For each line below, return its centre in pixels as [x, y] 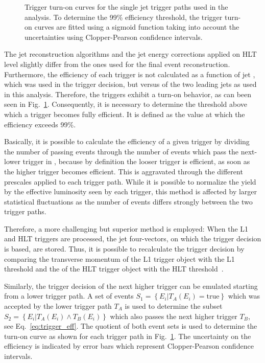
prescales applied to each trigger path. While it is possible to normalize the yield [130, 181]
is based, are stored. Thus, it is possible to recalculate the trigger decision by [124, 249]
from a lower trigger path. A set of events [69, 296]
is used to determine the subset [174, 306]
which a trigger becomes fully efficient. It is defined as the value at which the [125, 114]
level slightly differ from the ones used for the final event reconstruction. [117, 64]
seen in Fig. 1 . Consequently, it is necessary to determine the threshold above [126, 104]
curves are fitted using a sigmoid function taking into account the [137, 27]
